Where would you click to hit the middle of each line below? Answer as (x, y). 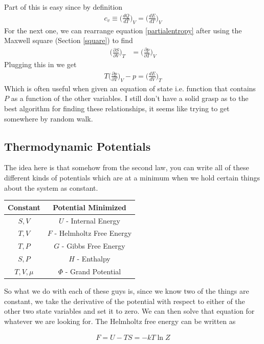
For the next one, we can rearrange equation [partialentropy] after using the (123, 30)
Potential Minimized (90, 207)
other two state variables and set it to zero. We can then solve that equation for (129, 311)
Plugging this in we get (40, 64)
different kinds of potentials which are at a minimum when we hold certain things (132, 177)
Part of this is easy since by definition (63, 7)
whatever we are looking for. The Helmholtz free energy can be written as (120, 321)
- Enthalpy (94, 259)
